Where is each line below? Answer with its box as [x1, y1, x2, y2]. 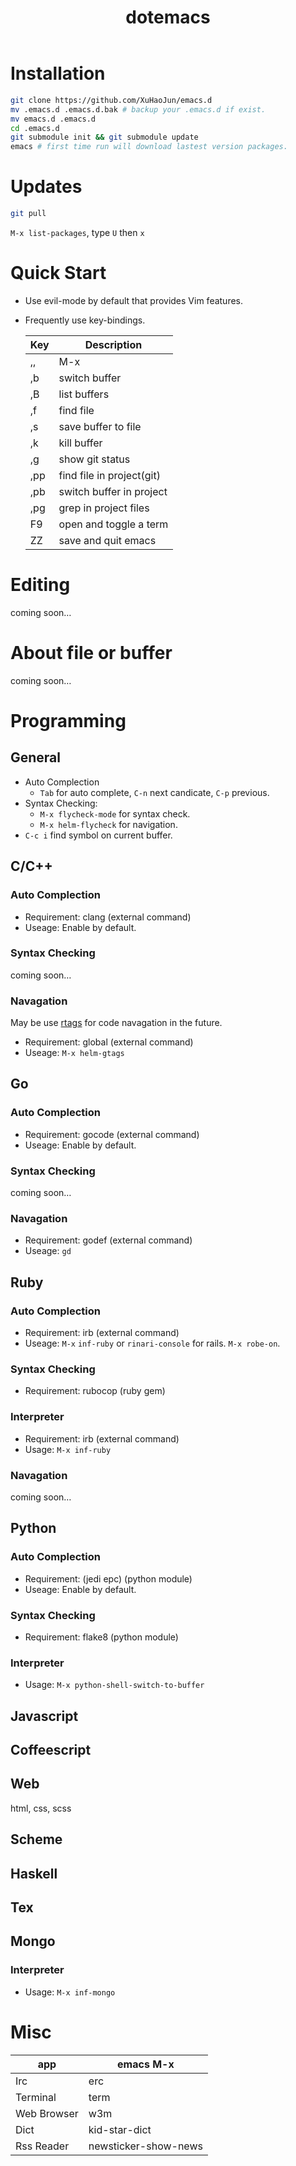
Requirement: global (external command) [24, 1036, 194, 1048]
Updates [10, 176, 83, 198]
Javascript [10, 1707, 79, 1725]
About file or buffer [10, 642, 173, 665]
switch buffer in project [58, 484, 168, 498]
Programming [10, 710, 127, 732]
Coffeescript [10, 1742, 92, 1759]
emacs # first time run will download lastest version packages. [10, 142, 288, 152]
